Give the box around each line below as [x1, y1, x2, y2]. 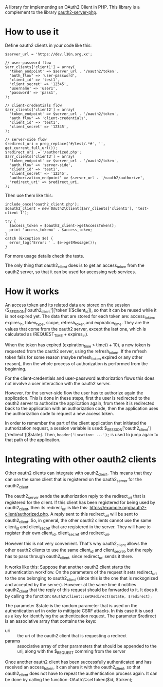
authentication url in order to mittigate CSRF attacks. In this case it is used [5, 608, 153, 613]
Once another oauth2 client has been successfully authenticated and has [5, 659, 152, 665]
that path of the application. [5, 437, 61, 443]
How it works [5, 286, 59, 297]
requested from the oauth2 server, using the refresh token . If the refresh [5, 348, 147, 355]
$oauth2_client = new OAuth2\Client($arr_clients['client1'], [5, 206, 134, 211]
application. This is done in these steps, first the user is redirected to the [5, 395, 150, 401]
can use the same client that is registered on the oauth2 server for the [5, 476, 142, 483]
